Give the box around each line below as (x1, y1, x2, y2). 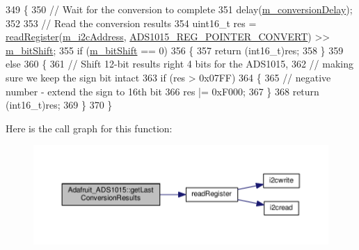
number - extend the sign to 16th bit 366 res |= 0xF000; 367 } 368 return (6, 84, 319, 98)
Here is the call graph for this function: (6, 120, 173, 135)
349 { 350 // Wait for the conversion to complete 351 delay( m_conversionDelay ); (6, 2, 353, 16)
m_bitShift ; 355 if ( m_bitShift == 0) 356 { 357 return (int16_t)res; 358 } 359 (6, 42, 344, 57)
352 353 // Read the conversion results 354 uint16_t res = (6, 15, 257, 30)
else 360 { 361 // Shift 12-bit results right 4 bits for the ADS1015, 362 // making (6, 56, 353, 71)
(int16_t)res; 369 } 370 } (6, 97, 113, 112)
